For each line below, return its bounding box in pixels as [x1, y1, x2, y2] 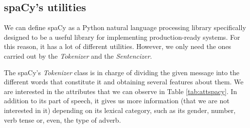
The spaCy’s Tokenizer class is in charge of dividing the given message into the [4, 67, 240, 77]
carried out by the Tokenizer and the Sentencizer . [4, 50, 152, 61]
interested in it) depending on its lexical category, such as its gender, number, [4, 105, 236, 115]
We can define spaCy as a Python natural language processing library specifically [4, 22, 246, 32]
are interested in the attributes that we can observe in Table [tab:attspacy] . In [4, 86, 237, 96]
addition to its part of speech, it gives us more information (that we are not [4, 96, 230, 106]
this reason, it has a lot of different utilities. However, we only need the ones [4, 41, 232, 51]
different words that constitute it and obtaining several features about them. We [4, 77, 244, 87]
